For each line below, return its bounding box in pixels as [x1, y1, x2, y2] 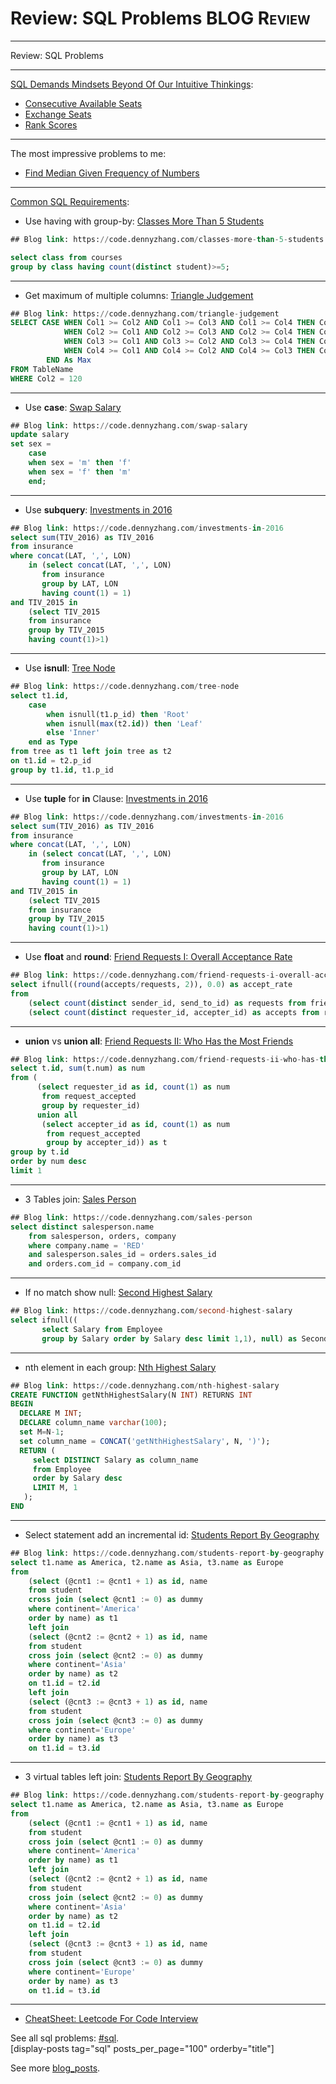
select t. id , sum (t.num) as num [10, 1063, 145, 1074]
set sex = [10, 439, 52, 449]
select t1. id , [10, 690, 70, 701]
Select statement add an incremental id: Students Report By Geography [24, 1528, 320, 1541]
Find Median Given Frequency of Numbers [24, 167, 200, 179]
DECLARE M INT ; [19, 1408, 83, 1419]
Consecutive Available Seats [24, 97, 143, 109]
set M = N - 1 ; [19, 1427, 65, 1437]
